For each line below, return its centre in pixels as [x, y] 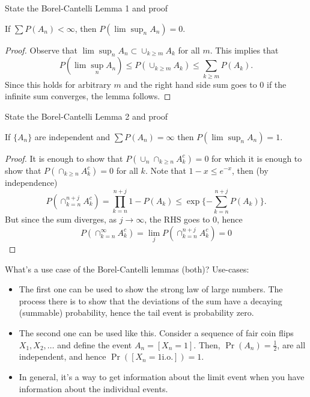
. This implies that [244, 50]
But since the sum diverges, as [61, 219]
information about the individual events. [93, 388]
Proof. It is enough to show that [64, 158]
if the [277, 84]
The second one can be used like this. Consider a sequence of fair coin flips [156, 333]
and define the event [95, 344]
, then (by [250, 170]
